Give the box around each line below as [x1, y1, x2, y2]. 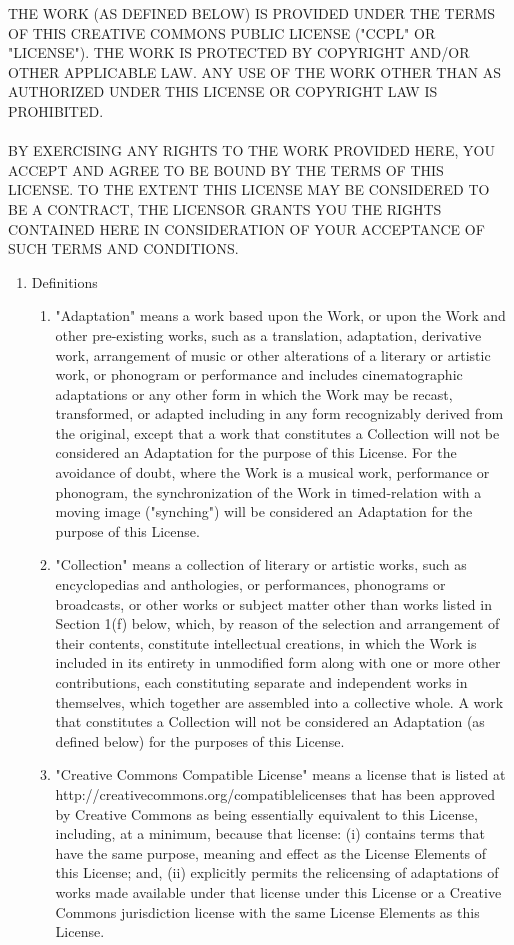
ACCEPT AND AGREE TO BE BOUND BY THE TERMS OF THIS [8, 159, 444, 180]
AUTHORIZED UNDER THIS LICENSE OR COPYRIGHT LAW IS [8, 81, 438, 102]
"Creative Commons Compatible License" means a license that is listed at [55, 764, 506, 785]
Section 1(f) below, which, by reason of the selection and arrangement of [55, 613, 500, 634]
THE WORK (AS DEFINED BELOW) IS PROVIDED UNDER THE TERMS [8, 3, 496, 23]
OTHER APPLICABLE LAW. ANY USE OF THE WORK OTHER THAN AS [8, 61, 501, 82]
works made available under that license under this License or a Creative [55, 881, 502, 902]
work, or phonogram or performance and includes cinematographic [55, 364, 463, 385]
